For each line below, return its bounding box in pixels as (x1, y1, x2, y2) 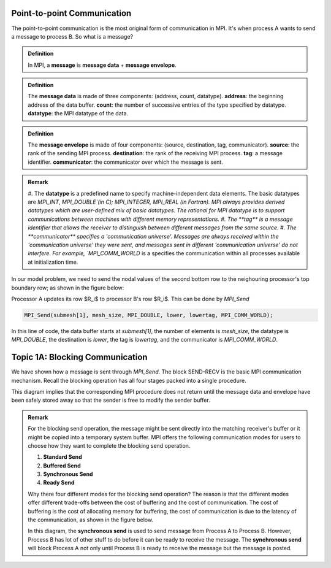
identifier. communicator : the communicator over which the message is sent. (28, 158, 223, 166)
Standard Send (43, 453, 82, 461)
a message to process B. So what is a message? (11, 33, 134, 40)
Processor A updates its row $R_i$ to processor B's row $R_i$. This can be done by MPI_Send (11, 295, 249, 302)
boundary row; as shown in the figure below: (11, 284, 124, 291)
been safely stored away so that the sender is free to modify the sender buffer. (11, 396, 211, 404)
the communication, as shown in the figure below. (28, 516, 153, 524)
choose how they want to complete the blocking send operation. (28, 442, 191, 449)
